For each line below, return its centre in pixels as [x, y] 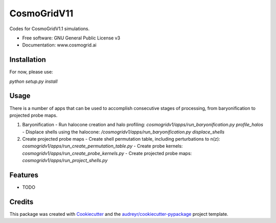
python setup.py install [33, 81]
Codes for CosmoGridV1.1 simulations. [49, 29]
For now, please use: [31, 72]
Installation [28, 60]
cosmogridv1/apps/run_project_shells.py [65, 161]
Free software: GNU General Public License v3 [71, 38]
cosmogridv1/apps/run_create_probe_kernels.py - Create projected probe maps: [107, 153]
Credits [21, 202]
